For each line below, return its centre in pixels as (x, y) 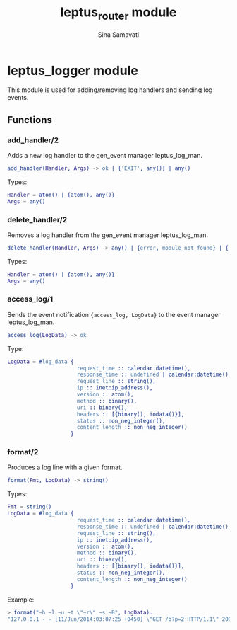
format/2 (23, 452)
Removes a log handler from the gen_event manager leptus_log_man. (108, 235)
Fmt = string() (30, 507)
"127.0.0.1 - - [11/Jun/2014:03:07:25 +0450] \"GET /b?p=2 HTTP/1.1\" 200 (120, 619)
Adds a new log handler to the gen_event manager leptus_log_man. (105, 155)
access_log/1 (30, 299)
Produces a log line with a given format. (65, 467)
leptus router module (119, 13)
